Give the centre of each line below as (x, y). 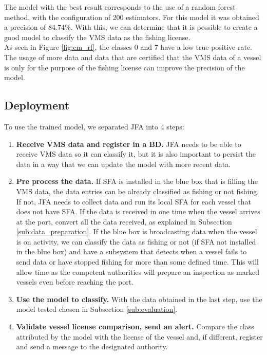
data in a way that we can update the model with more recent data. (123, 164)
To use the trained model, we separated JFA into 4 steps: (94, 126)
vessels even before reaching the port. (75, 282)
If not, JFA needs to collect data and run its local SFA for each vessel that (133, 201)
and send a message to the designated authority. (92, 347)
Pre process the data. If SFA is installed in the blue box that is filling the (137, 181)
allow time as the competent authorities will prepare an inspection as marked (138, 272)
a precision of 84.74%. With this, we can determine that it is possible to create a (131, 27)
